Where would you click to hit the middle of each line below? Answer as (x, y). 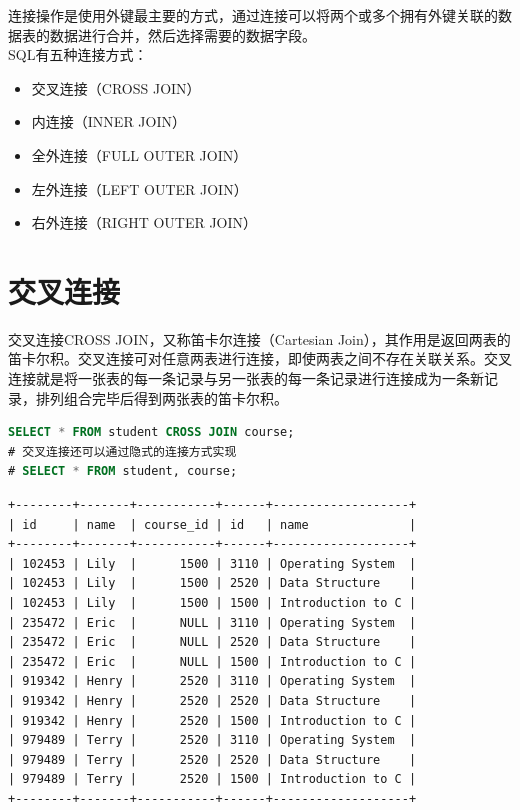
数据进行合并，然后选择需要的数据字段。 (182, 34)
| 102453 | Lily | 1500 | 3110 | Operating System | (212, 563)
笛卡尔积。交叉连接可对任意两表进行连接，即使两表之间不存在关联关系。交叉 (260, 358)
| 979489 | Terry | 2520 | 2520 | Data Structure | (212, 759)
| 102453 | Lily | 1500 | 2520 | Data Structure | (212, 583)
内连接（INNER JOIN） (108, 121)
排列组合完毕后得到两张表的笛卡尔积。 (161, 397)
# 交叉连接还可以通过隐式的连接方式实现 (122, 451)
